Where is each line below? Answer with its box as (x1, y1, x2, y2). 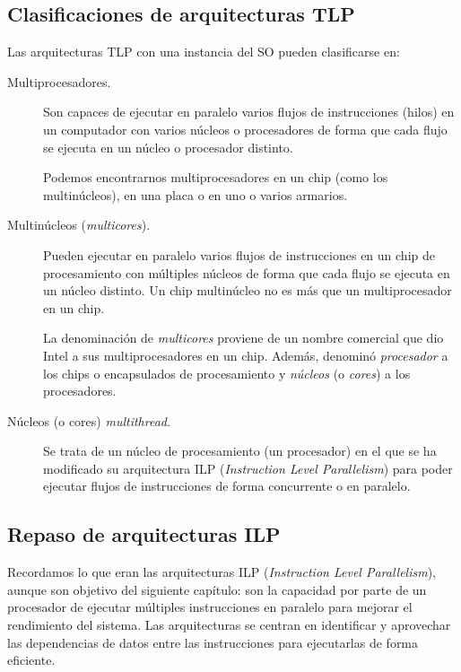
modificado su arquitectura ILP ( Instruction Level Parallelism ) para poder (43, 458, 453, 477)
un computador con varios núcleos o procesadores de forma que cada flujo (43, 119, 448, 138)
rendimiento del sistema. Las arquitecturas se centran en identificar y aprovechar (7, 615, 451, 634)
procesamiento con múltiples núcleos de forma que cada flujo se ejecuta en (43, 263, 450, 282)
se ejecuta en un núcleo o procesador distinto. (43, 137, 293, 156)
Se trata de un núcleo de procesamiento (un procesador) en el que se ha (43, 441, 437, 460)
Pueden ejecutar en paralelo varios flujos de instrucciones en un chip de (43, 245, 435, 264)
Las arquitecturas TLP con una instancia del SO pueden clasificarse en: (7, 42, 400, 61)
